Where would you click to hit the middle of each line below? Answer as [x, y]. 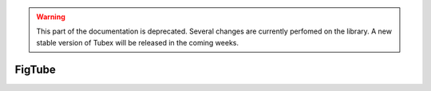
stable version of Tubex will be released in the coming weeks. [138, 42]
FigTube [35, 69]
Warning [51, 17]
